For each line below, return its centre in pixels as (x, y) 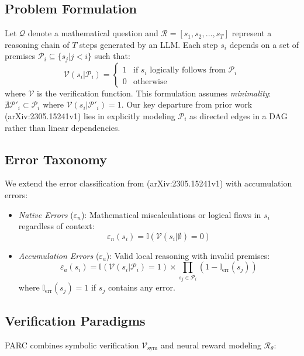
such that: (112, 56)
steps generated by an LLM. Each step (149, 44)
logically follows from (188, 70)
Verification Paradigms (75, 320)
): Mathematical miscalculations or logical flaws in (171, 214)
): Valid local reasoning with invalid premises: (188, 255)
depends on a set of (264, 44)
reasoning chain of (37, 44)
